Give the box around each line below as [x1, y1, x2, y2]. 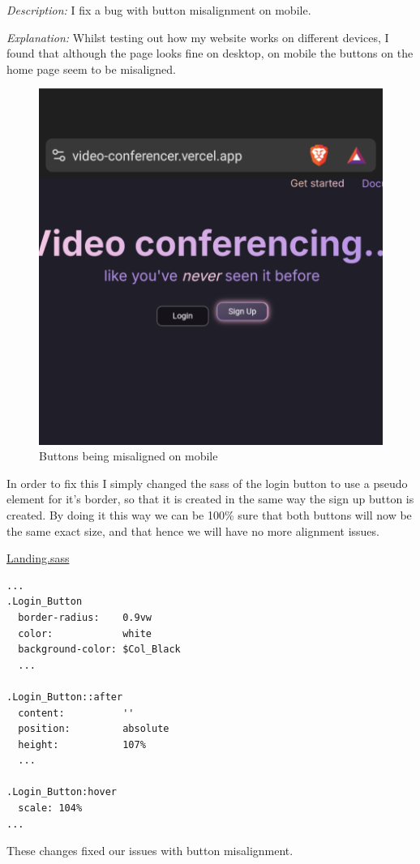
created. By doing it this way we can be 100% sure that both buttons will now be [6, 506, 412, 523]
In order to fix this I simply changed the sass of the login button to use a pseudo [6, 474, 408, 491]
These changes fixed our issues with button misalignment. [6, 842, 294, 859]
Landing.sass [6, 550, 70, 567]
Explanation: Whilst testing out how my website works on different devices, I [6, 28, 389, 45]
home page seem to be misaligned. [6, 60, 176, 77]
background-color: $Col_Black [18, 644, 181, 656]
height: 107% [18, 738, 146, 751]
